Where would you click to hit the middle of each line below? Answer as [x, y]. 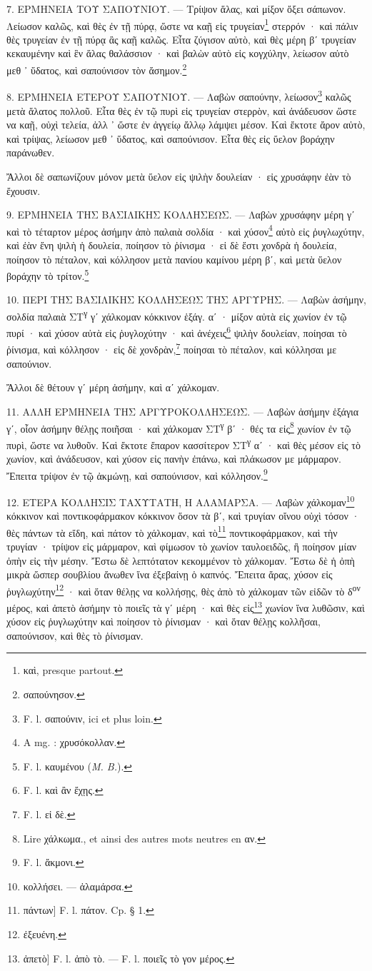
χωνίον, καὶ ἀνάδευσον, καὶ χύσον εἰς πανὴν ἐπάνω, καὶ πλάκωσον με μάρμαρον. [174, 458]
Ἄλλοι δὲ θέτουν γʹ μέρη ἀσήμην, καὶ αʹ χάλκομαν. [113, 387]
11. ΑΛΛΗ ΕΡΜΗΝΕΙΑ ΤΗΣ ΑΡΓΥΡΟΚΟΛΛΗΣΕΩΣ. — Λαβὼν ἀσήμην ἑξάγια [183, 411]
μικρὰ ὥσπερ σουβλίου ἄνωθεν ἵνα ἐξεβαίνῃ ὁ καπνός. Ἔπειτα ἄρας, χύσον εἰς [170, 574]
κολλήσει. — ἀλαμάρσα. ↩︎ [78, 886]
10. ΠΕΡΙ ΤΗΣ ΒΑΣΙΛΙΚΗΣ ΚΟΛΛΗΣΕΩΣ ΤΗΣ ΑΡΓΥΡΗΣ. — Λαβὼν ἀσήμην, [187, 300]
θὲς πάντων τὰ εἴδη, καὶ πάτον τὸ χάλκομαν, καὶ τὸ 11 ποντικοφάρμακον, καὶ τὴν [172, 531]
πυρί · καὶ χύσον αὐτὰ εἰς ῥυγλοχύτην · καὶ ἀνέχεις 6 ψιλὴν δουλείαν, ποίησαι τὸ [177, 332]
